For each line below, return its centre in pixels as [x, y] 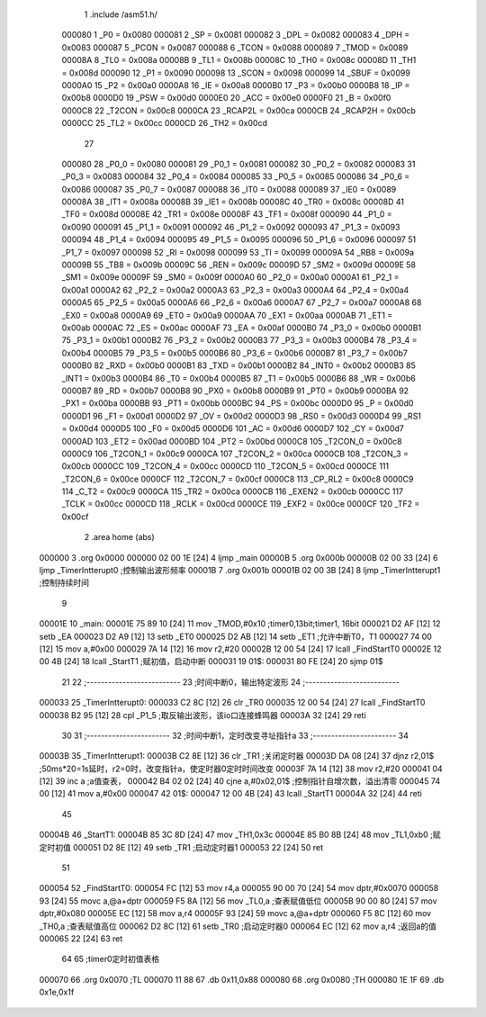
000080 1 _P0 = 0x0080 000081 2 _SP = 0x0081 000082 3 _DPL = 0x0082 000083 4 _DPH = [236, 35]
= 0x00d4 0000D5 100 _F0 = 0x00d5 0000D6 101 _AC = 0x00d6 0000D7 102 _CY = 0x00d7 [233, 428]
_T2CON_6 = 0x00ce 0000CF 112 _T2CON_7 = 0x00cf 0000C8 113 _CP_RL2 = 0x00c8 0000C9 [238, 479]
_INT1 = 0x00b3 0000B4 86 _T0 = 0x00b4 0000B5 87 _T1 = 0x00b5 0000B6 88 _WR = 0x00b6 [238, 378]
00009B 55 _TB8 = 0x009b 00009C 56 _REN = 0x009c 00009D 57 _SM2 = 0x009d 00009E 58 [238, 265]
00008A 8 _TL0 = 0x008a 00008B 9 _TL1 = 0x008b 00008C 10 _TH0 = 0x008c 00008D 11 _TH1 [239, 60]
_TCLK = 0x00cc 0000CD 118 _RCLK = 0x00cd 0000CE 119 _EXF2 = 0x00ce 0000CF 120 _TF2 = [241, 504]
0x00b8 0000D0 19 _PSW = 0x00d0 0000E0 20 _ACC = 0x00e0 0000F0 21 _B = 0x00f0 [226, 98]
